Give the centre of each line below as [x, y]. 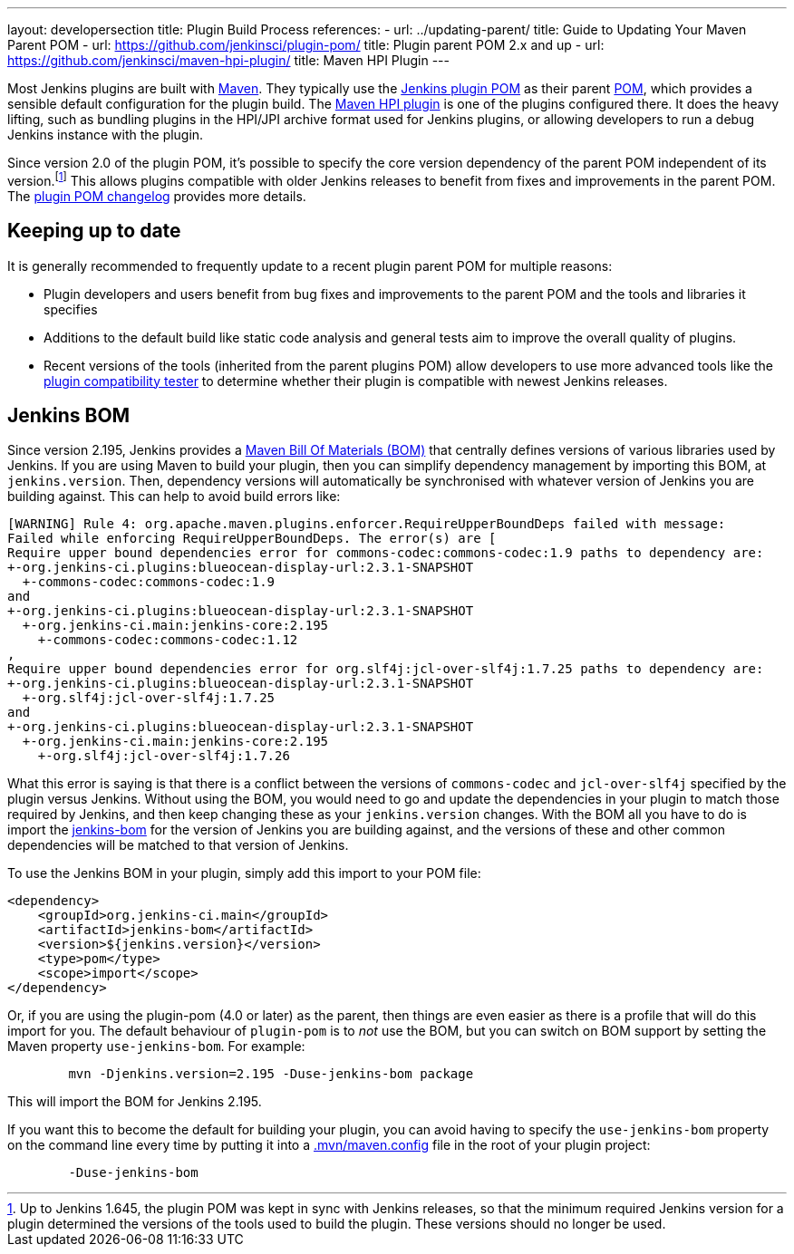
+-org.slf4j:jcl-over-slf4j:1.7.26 [164, 756]
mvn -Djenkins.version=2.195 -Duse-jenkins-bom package [271, 1074]
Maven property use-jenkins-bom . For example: [156, 1047]
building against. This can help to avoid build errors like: [174, 497]
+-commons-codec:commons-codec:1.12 [168, 640]
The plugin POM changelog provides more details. [157, 196]
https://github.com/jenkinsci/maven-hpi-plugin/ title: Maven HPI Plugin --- [228, 60]
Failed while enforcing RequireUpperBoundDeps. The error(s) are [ [252, 539]
